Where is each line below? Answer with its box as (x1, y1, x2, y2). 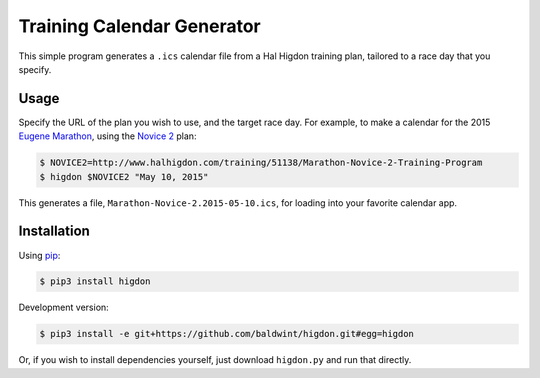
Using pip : (18, 249, 61, 261)
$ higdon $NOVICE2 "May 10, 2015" (39, 171, 209, 182)
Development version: (18, 301, 109, 314)
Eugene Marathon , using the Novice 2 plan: (18, 130, 197, 142)
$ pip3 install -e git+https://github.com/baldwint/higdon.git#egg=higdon (39, 328, 415, 340)
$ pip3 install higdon (39, 276, 151, 287)
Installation (18, 223, 90, 240)
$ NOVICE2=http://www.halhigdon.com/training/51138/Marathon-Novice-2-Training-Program (39, 157, 483, 169)
